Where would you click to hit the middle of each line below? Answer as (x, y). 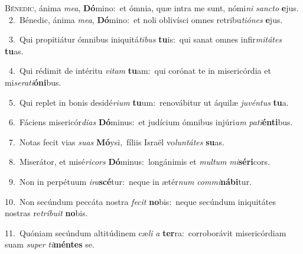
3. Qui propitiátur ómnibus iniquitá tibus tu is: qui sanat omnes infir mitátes (145, 39)
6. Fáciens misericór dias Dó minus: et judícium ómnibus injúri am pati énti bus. (151, 122)
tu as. (14, 51)
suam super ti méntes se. (50, 244)
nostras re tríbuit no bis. (46, 213)
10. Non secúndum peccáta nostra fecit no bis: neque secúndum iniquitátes (140, 201)
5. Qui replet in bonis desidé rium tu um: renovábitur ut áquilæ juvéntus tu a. (149, 102)
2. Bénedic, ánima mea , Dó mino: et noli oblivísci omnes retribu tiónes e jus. (146, 19)
